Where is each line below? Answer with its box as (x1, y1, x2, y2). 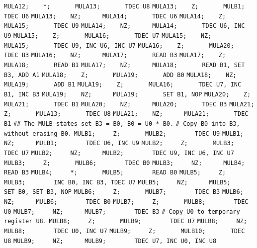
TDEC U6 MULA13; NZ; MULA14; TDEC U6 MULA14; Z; (4, 12, 226, 20)
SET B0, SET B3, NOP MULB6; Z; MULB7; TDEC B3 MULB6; (4, 188, 244, 196)
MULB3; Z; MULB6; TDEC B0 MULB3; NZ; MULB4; (4, 159, 245, 166)
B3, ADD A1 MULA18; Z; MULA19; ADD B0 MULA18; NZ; (4, 71, 237, 79)
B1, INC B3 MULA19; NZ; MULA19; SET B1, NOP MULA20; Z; (4, 90, 251, 98)
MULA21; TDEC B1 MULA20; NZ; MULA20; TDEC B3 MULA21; (4, 100, 255, 108)
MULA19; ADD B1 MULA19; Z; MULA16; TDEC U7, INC (4, 81, 242, 88)
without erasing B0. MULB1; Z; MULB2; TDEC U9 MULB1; (4, 130, 244, 137)
